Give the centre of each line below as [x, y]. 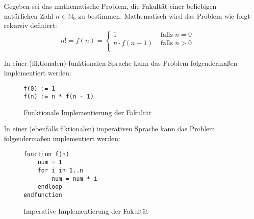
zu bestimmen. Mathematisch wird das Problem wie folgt [164, 15]
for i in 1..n [60, 170]
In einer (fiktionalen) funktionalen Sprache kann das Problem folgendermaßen [121, 63]
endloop [50, 187]
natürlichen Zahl [29, 15]
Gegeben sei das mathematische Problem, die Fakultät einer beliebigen [110, 6]
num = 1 [50, 162]
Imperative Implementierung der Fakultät [86, 210]
